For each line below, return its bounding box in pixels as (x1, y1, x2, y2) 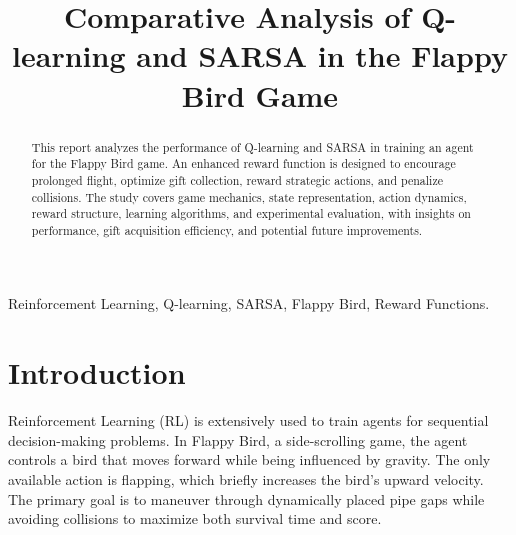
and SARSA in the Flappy (136, 35, 508, 76)
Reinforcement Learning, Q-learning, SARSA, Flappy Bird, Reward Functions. (8, 293, 490, 314)
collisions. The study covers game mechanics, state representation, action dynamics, (31, 188, 467, 205)
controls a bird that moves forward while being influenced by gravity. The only (8, 449, 491, 470)
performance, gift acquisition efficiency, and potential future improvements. (31, 221, 423, 238)
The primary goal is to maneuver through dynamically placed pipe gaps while (8, 488, 485, 509)
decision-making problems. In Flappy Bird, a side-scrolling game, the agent (8, 429, 468, 450)
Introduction (8, 352, 186, 393)
